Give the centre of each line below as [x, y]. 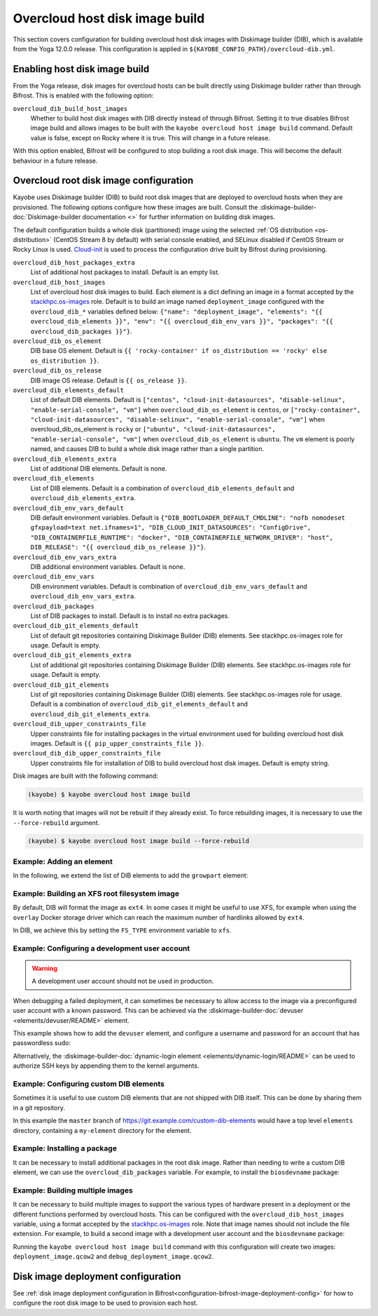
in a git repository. [39, 1108]
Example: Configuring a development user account [101, 948]
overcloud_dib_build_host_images [70, 108]
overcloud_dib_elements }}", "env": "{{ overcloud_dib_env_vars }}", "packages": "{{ [182, 322]
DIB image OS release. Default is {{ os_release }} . [108, 380]
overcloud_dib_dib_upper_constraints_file [87, 753]
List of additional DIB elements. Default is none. [99, 469]
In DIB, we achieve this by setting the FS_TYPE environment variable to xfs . [122, 930]
